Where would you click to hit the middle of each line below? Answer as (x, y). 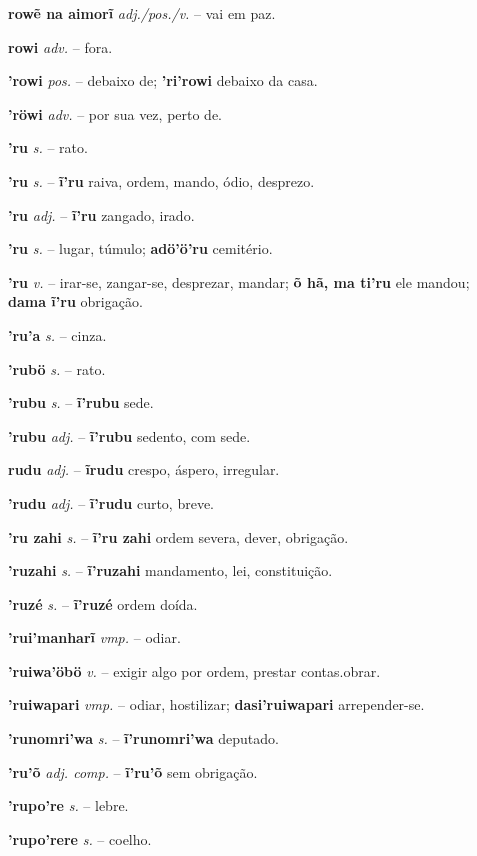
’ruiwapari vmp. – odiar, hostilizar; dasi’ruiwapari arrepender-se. (216, 704)
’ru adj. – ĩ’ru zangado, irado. (101, 214)
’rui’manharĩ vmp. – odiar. (94, 637)
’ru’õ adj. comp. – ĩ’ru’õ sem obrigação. (133, 771)
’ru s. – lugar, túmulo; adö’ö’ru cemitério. (140, 248)
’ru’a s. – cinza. (57, 334)
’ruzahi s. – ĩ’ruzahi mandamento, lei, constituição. (170, 570)
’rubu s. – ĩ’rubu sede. (81, 402)
